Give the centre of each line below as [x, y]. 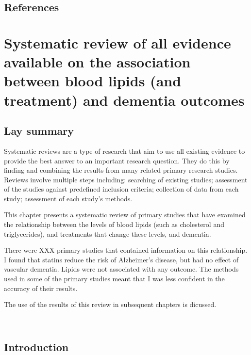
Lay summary [39, 131]
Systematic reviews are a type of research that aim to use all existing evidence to [125, 151]
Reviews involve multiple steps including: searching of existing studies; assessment [126, 179]
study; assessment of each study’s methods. [68, 198]
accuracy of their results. [41, 288]
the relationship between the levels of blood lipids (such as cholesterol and [114, 224]
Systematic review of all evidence [117, 42]
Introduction [36, 347]
